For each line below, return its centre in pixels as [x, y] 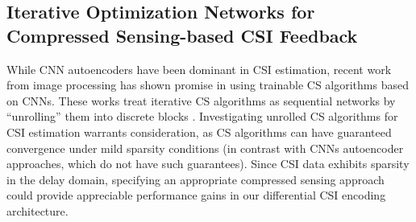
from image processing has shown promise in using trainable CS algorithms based [208, 85]
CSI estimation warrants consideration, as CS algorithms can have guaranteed [199, 132]
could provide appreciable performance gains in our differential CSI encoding [196, 195]
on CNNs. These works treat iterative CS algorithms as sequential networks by [201, 100]
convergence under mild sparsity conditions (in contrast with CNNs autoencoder [205, 148]
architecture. [37, 210]
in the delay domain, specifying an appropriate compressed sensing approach [196, 179]
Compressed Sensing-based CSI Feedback [182, 35]
